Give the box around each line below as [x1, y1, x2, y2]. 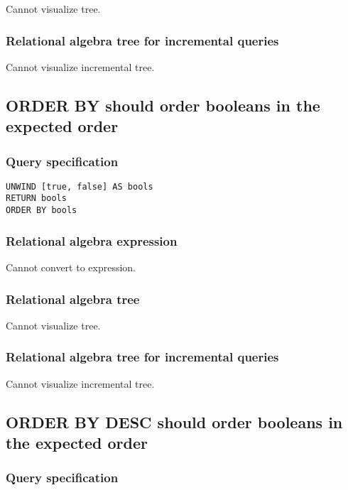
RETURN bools [6, 193, 67, 204]
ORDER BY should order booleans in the [6, 94, 320, 116]
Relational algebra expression [6, 232, 178, 249]
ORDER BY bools [6, 205, 77, 216]
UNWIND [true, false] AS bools [6, 181, 153, 192]
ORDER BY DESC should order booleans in [6, 410, 343, 432]
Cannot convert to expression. [6, 259, 136, 274]
